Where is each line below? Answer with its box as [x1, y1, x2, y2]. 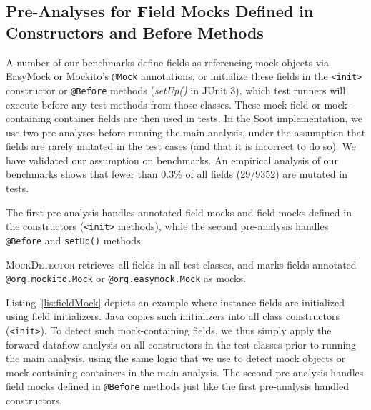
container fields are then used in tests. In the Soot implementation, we [54, 111, 362, 126]
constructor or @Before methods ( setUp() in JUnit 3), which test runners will [6, 82, 346, 97]
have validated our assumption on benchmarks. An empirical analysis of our [6, 152, 338, 167]
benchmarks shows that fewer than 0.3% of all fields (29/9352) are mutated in [6, 166, 347, 181]
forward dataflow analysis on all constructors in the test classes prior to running [6, 336, 357, 351]
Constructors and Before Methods [6, 21, 264, 43]
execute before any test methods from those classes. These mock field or [6, 96, 321, 111]
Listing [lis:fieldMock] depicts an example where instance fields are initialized [6, 294, 345, 309]
